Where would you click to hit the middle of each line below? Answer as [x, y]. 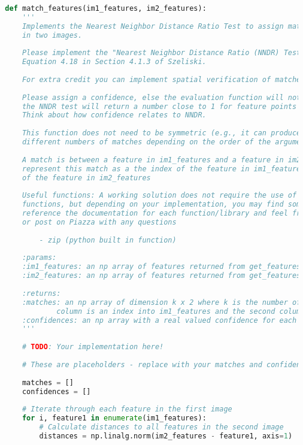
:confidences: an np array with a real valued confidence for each [159, 320]
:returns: [41, 293]
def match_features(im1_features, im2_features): [106, 8]
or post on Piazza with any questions [99, 222]
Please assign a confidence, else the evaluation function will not [161, 97]
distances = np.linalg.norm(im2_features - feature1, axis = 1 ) [166, 436]
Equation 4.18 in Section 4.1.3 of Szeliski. [114, 62]
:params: [39, 258]
